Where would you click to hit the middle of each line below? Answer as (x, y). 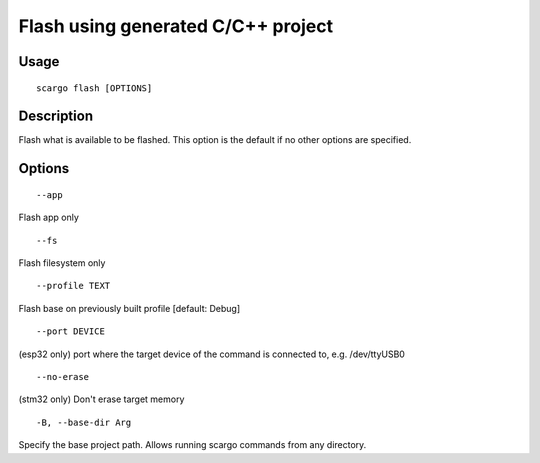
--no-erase (63, 376)
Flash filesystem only (62, 263)
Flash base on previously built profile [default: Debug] (129, 308)
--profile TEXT (73, 286)
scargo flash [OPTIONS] (94, 88)
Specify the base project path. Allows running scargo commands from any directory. (192, 445)
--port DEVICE (70, 331)
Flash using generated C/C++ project (176, 26)
